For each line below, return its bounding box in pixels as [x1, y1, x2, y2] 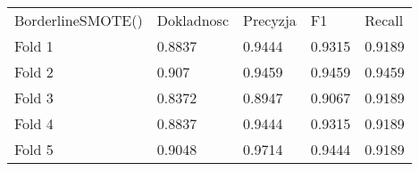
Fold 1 [14, 36, 54, 56]
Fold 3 [14, 87, 54, 108]
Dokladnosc [156, 10, 230, 30]
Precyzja [243, 10, 297, 30]
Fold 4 [14, 113, 54, 134]
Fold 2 [14, 61, 54, 82]
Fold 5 [14, 139, 54, 159]
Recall [365, 10, 404, 30]
